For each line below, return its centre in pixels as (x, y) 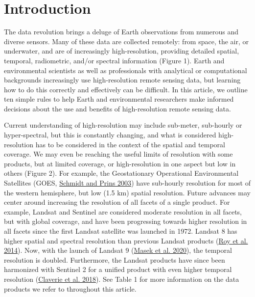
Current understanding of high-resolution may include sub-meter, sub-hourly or (123, 125)
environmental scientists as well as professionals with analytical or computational (126, 70)
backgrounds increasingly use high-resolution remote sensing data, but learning (122, 80)
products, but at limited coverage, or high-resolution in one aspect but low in (120, 163)
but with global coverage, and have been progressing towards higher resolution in (126, 221)
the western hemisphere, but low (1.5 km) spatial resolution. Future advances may (127, 192)
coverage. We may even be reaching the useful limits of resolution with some (118, 154)
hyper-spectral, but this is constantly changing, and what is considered (110, 135)
